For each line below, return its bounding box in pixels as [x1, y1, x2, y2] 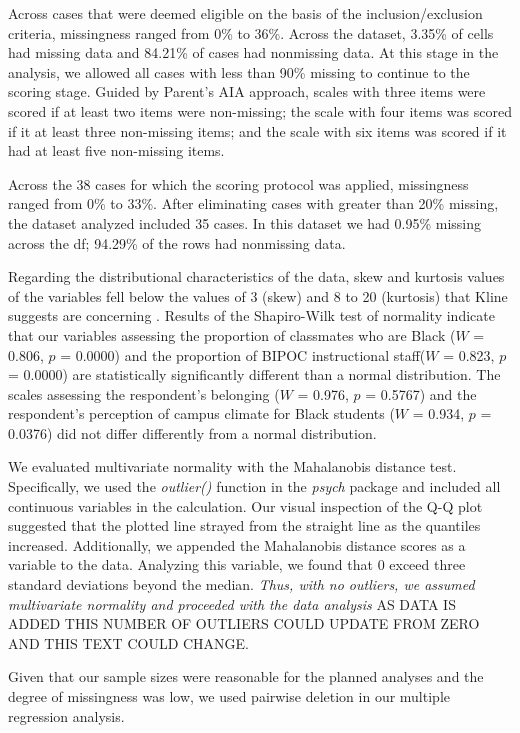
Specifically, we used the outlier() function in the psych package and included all [8, 476, 501, 497]
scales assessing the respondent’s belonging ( [8, 383, 280, 404]
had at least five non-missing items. [8, 140, 225, 161]
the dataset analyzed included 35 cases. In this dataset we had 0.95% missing [8, 212, 481, 233]
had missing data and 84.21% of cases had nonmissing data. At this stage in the [8, 42, 499, 63]
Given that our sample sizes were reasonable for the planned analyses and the [8, 666, 484, 687]
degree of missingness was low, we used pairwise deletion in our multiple [8, 686, 450, 706]
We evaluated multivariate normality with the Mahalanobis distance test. [8, 456, 457, 477]
